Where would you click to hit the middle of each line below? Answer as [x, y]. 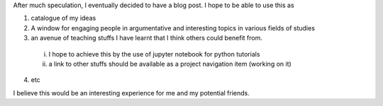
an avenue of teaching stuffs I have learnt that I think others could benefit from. [146, 38]
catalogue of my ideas [63, 18]
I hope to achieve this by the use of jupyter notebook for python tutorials [154, 54]
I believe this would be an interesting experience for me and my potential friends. [131, 93]
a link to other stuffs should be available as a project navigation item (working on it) [170, 64]
